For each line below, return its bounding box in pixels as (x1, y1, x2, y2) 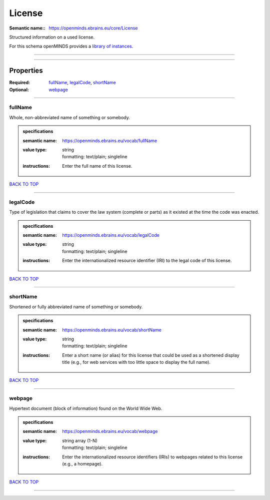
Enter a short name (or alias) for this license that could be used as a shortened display (62, 352, 239, 358)
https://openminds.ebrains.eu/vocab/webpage (62, 428, 158, 434)
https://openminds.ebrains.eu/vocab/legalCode (62, 232, 160, 238)
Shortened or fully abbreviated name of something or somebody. (9, 303, 143, 310)
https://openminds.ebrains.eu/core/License (48, 25, 138, 31)
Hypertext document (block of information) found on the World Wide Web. (9, 405, 162, 411)
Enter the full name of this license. (62, 163, 132, 169)
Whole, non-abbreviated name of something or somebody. (9, 114, 130, 120)
